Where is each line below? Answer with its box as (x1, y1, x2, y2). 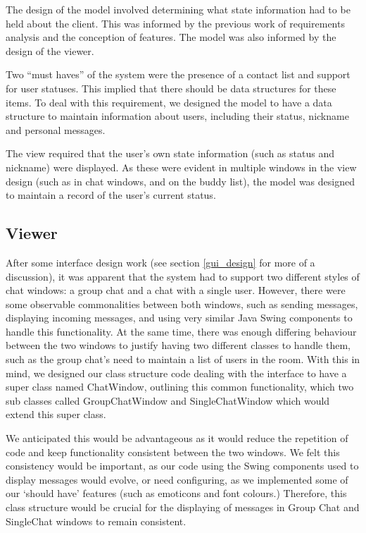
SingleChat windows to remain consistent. (6, 513, 187, 528)
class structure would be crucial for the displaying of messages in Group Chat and (6, 500, 360, 515)
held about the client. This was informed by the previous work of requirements (6, 16, 345, 30)
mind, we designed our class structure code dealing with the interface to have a (6, 365, 347, 380)
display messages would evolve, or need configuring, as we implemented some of (6, 472, 348, 486)
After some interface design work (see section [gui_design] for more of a (6, 255, 315, 269)
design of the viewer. (6, 43, 94, 58)
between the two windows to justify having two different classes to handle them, (6, 338, 351, 353)
